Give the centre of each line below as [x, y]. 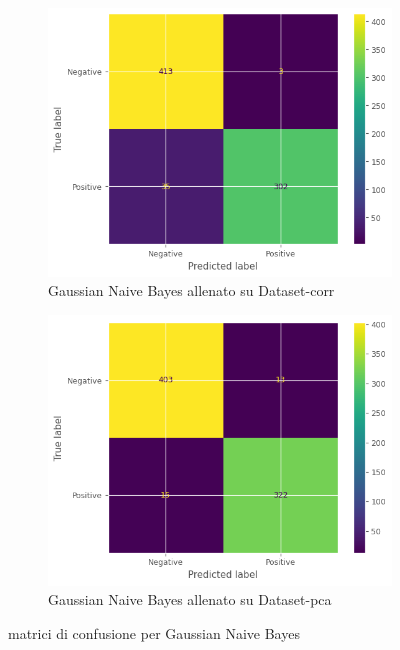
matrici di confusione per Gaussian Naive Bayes [154, 632]
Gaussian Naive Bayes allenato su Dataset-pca [190, 599]
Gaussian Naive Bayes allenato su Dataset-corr [191, 290]
